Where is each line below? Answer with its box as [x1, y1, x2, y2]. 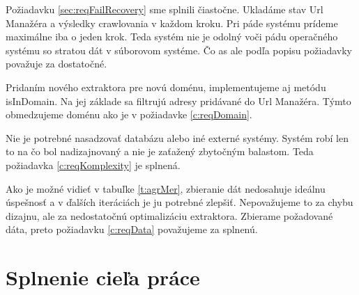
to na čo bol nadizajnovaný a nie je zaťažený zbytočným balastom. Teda [6, 144, 314, 159]
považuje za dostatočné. [6, 56, 107, 71]
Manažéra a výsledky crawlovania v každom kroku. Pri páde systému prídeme [6, 15, 338, 30]
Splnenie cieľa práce [6, 263, 200, 292]
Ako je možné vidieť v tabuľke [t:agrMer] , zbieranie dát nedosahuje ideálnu [6, 181, 326, 196]
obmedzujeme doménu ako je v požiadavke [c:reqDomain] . [6, 107, 252, 122]
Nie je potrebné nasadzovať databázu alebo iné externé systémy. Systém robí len [6, 130, 349, 145]
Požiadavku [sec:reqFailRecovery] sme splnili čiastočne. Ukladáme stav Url [6, 2, 323, 16]
